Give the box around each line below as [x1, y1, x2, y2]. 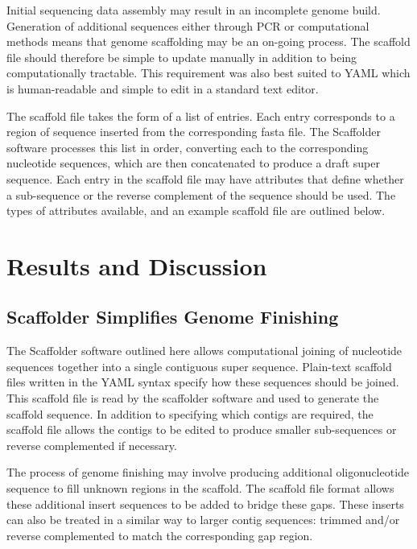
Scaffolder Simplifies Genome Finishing [6, 304, 339, 329]
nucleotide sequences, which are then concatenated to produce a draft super [6, 155, 380, 171]
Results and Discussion [6, 249, 267, 282]
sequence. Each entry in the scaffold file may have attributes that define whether [6, 170, 404, 187]
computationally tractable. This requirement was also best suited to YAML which [6, 64, 411, 81]
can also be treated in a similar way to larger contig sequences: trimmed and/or [6, 511, 400, 528]
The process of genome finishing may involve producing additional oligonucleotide [6, 464, 410, 481]
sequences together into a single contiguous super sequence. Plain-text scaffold [6, 357, 392, 374]
